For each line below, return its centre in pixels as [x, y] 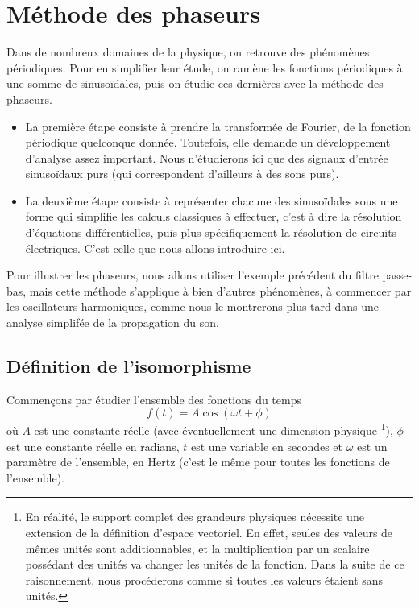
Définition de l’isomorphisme [129, 366]
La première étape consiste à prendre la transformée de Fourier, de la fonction [218, 126]
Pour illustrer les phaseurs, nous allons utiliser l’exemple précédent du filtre [193, 275]
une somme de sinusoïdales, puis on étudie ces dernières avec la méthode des [195, 83]
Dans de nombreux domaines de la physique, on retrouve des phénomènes [188, 52]
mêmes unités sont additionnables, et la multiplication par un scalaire [197, 548]
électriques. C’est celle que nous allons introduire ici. [155, 248]
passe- [397, 275]
